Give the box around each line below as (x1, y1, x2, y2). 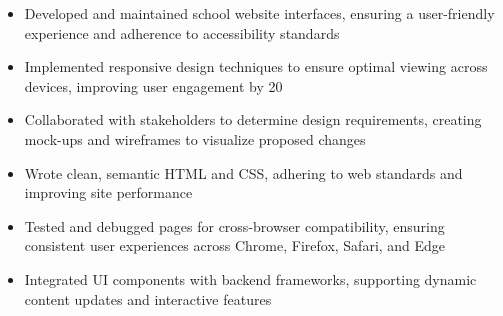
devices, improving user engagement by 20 (24, 75, 283, 96)
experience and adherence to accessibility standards (24, 22, 340, 43)
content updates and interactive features (24, 288, 272, 309)
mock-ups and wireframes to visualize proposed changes (24, 128, 366, 149)
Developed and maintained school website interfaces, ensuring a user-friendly (24, 3, 495, 23)
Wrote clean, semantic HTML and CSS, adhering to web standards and (24, 162, 463, 183)
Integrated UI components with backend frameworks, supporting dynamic (24, 268, 477, 289)
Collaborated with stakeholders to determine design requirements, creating (24, 109, 482, 130)
